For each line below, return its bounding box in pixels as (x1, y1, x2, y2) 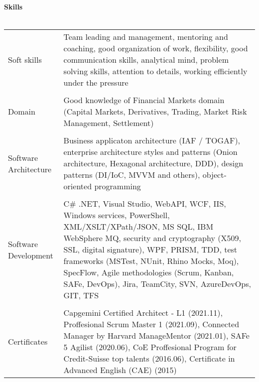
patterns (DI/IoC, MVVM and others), (63, 169, 200, 181)
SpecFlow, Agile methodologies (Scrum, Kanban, (63, 266, 234, 278)
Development (8, 249, 53, 261)
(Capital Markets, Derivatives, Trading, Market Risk (63, 106, 247, 118)
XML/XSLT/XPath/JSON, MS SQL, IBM (63, 221, 214, 233)
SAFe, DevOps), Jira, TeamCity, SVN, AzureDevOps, (63, 278, 251, 290)
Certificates (8, 335, 48, 347)
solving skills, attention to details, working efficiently (63, 65, 248, 77)
